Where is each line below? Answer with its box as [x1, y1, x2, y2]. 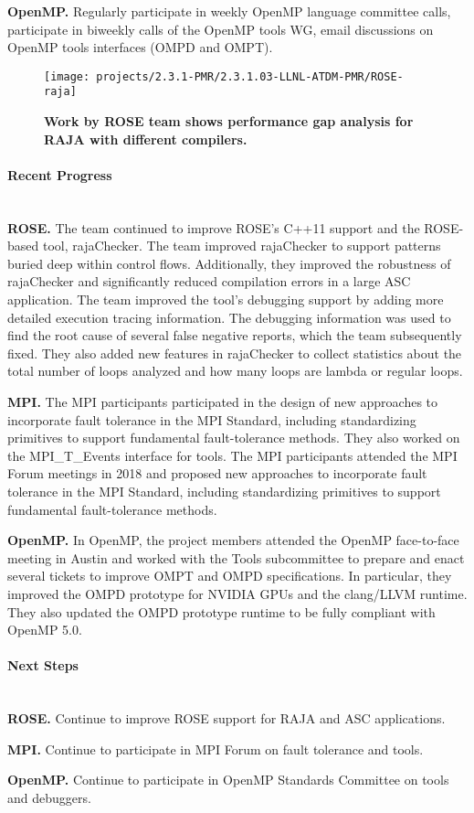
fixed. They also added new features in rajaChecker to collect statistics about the [7, 343, 462, 362]
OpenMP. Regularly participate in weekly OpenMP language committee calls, [7, 2, 451, 20]
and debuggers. [7, 787, 91, 807]
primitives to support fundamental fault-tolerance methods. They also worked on [7, 428, 460, 447]
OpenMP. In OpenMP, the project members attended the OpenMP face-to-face [7, 530, 459, 550]
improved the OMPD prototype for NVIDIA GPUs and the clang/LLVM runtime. [7, 583, 468, 603]
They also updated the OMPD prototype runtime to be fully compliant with [7, 602, 436, 621]
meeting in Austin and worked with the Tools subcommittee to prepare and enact [7, 548, 465, 567]
